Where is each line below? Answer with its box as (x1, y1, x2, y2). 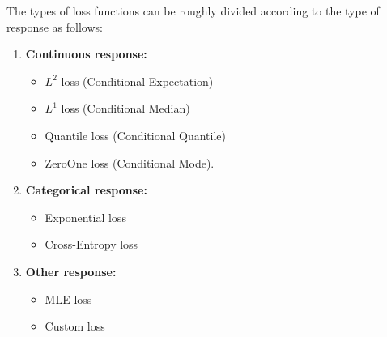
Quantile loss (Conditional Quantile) (45, 126, 227, 143)
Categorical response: (25, 181, 147, 198)
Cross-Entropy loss (45, 236, 138, 253)
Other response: (25, 262, 117, 279)
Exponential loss (45, 208, 126, 225)
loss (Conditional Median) (61, 100, 190, 117)
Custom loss (45, 318, 105, 335)
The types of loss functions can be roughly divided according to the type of (6, 2, 380, 19)
